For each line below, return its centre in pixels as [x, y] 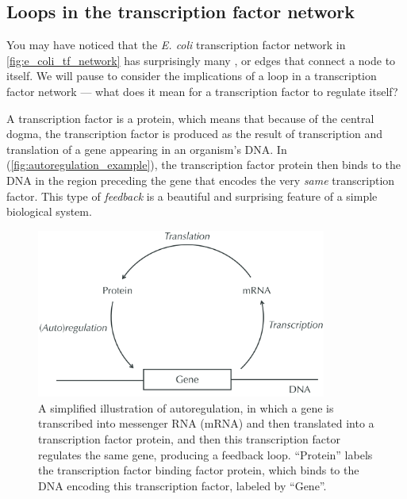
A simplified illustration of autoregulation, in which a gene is [186, 407]
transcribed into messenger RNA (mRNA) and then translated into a [206, 423]
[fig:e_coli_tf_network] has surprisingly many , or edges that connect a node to [201, 60]
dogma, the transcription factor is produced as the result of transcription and [194, 134]
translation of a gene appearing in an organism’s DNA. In [147, 149]
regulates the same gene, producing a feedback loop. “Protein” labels [205, 454]
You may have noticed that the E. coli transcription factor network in [176, 45]
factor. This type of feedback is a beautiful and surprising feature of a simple [192, 196]
